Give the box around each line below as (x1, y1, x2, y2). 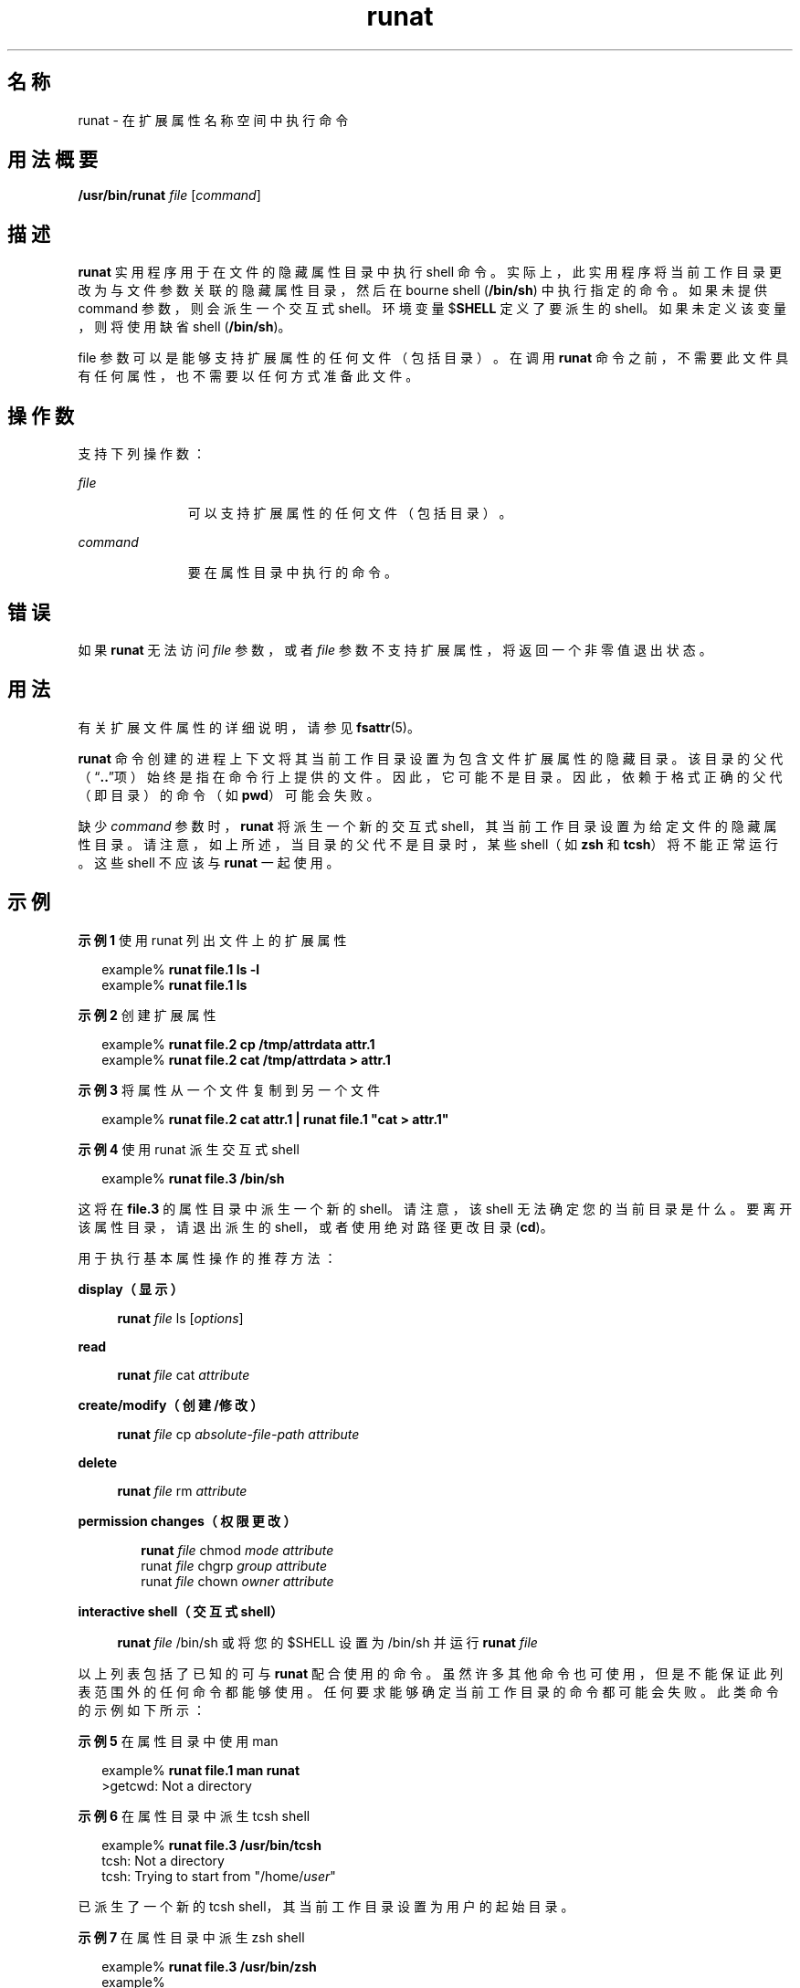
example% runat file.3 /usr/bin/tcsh (101, 1836, 321, 1853)
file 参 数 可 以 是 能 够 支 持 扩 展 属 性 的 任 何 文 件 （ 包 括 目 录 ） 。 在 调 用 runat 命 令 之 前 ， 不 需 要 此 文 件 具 (78, 350, 789, 366)
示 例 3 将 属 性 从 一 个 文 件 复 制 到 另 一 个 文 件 (78, 1081, 381, 1098)
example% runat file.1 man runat (101, 1762, 300, 1778)
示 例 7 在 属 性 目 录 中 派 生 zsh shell (78, 1929, 305, 1945)
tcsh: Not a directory (101, 1852, 225, 1868)
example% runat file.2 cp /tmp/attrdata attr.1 (101, 1036, 375, 1052)
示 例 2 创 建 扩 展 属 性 (78, 1006, 216, 1023)
